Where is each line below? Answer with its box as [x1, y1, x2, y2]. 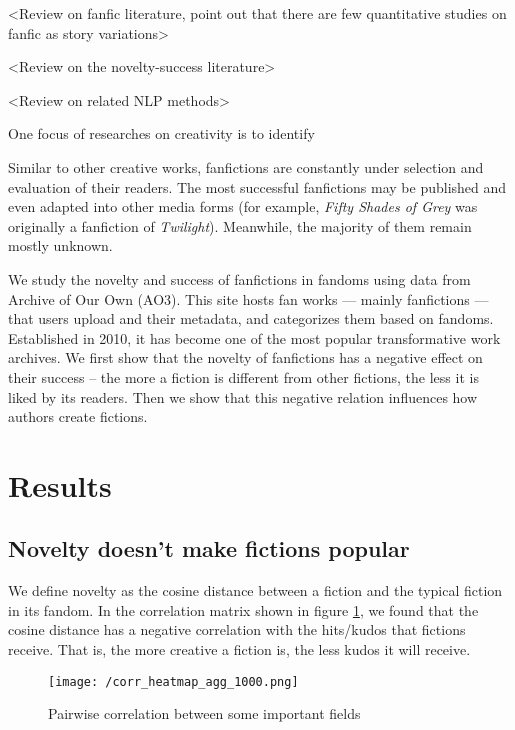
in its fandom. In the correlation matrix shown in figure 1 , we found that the [8, 599, 479, 620]
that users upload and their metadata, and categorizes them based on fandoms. [8, 308, 494, 329]
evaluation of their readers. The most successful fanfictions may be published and [8, 176, 507, 197]
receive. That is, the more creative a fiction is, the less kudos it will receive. [8, 639, 471, 660]
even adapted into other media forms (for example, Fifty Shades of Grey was [8, 196, 478, 217]
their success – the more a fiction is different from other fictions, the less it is [8, 366, 479, 387]
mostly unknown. [8, 235, 113, 256]
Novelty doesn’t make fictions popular [8, 533, 410, 564]
